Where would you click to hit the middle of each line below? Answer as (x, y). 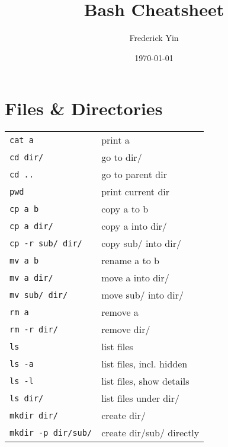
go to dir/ (122, 157)
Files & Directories (84, 108)
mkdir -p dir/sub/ (51, 432)
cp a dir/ (31, 226)
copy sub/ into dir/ (141, 243)
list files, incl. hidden (144, 364)
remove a (120, 312)
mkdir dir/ (34, 415)
